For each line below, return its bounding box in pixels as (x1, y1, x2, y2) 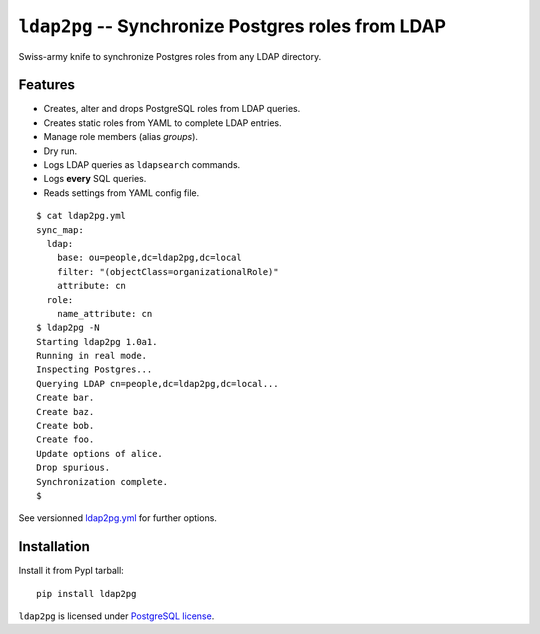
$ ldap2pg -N (36, 322, 100, 334)
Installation (18, 538, 90, 555)
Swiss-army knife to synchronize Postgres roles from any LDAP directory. (18, 50, 322, 62)
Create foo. (36, 434, 95, 445)
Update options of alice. (36, 448, 164, 459)
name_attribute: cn (56, 308, 153, 319)
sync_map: (36, 224, 84, 235)
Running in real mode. (36, 350, 148, 362)
